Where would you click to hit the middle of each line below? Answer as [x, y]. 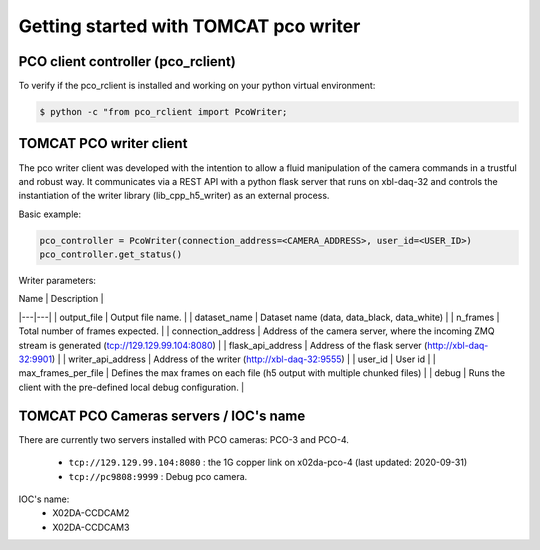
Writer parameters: [57, 281]
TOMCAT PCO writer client [103, 143]
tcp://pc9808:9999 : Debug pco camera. [158, 476]
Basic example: [50, 214]
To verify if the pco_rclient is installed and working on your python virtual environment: [197, 86]
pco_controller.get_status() [111, 254]
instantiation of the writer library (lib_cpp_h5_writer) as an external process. [174, 196]
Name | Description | [61, 299]
